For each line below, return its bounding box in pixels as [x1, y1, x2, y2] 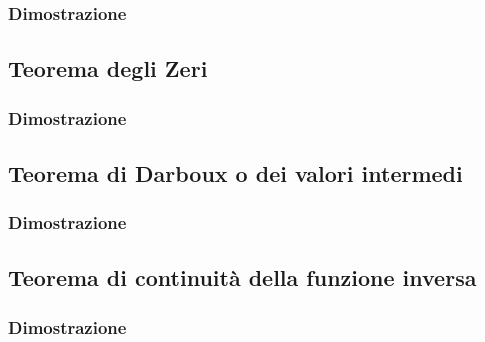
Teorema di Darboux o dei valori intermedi [8, 157, 463, 188]
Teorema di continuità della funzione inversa [8, 262, 477, 293]
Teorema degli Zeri [8, 53, 208, 84]
